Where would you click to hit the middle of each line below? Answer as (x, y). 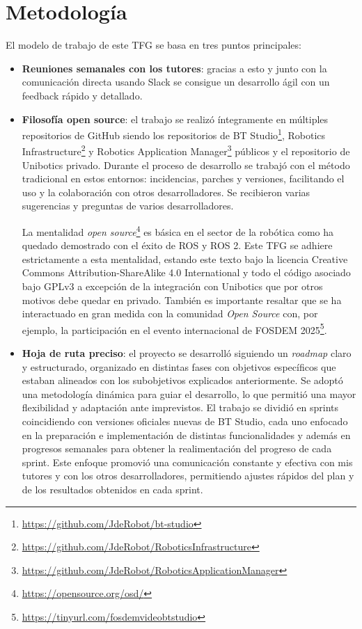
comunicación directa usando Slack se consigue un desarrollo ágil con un (176, 82)
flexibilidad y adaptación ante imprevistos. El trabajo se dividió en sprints (180, 407)
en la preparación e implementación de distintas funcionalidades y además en (186, 435)
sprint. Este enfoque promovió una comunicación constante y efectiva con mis (187, 462)
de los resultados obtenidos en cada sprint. (112, 489)
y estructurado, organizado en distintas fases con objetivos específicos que (179, 366)
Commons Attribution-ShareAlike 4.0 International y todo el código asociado (186, 272)
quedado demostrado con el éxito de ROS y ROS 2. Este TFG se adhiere (177, 245)
